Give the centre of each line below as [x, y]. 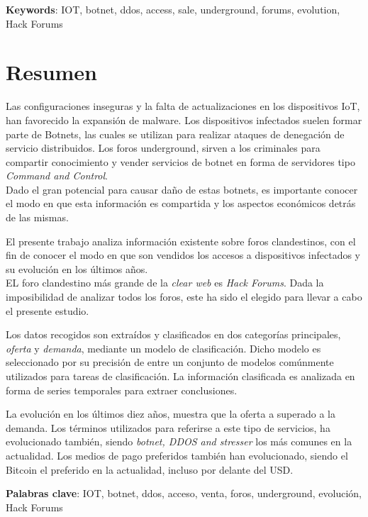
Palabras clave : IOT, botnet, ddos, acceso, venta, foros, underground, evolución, [184, 493]
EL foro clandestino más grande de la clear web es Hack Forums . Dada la [165, 283]
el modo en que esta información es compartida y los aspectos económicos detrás [181, 203]
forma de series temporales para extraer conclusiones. [122, 390]
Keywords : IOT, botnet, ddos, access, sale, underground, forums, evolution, [173, 9]
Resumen [51, 72]
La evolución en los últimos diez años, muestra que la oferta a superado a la [171, 414]
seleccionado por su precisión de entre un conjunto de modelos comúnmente [170, 362]
